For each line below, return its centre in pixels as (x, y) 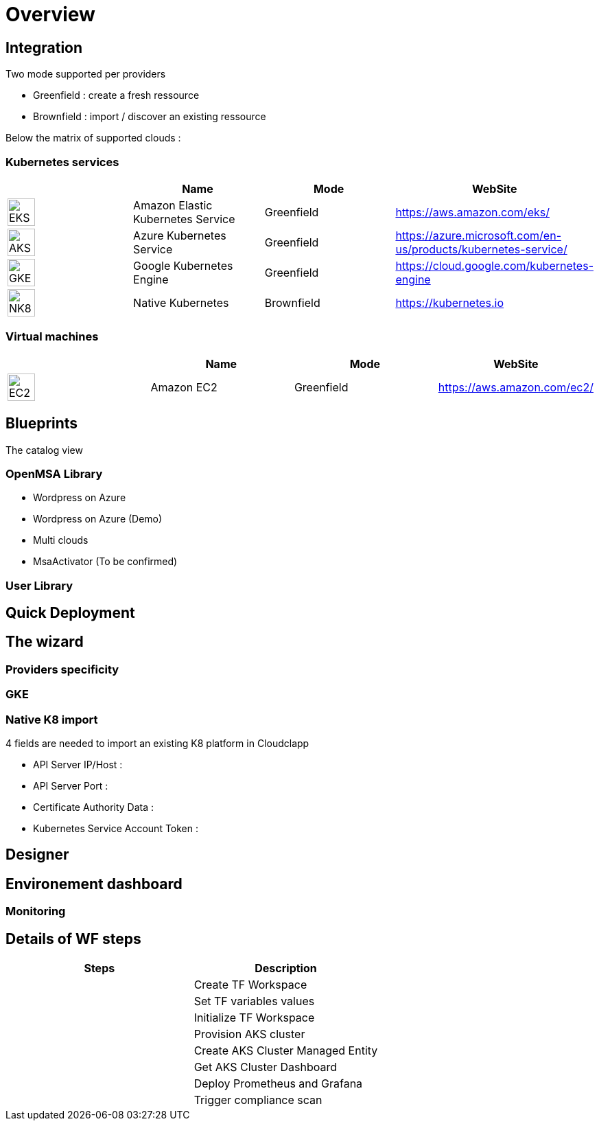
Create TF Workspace (250, 985)
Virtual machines (52, 337)
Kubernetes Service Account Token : (116, 829)
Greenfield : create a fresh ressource (116, 95)
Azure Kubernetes (180, 235)
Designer (37, 855)
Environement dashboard (94, 884)
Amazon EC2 (184, 387)
